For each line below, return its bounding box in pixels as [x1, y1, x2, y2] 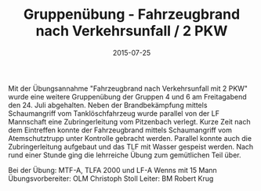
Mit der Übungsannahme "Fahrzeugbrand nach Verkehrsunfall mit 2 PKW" [8, 84, 248, 93]
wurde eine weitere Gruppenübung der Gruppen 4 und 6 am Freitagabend [8, 92, 247, 101]
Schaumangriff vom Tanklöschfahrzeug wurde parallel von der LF [8, 108, 220, 118]
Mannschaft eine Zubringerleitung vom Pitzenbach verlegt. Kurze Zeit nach [8, 117, 251, 126]
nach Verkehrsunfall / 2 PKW [35, 22, 228, 40]
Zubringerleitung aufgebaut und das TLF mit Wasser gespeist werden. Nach [8, 142, 254, 151]
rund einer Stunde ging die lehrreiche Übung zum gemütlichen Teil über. [8, 150, 241, 160]
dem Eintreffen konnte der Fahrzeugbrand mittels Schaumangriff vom [8, 125, 233, 135]
